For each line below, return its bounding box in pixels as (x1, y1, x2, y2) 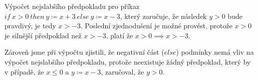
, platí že (106, 30, 133, 40)
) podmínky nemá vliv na (176, 47, 254, 57)
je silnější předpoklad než (4, 30, 82, 40)
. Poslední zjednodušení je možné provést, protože (80, 20, 233, 31)
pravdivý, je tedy (4, 20, 56, 31)
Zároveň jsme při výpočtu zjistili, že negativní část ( (4, 47, 164, 57)
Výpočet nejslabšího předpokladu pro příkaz (4, 1, 140, 11)
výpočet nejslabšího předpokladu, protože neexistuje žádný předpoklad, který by (4, 56, 251, 67)
